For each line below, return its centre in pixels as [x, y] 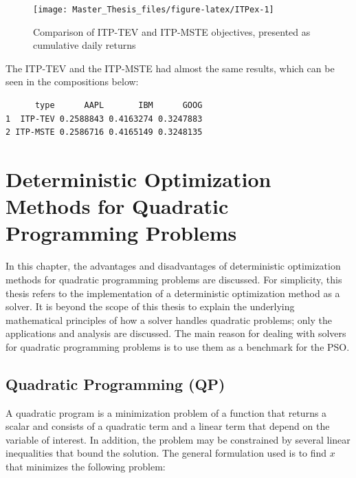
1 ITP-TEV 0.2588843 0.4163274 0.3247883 [104, 119]
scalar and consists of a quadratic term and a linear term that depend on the [168, 426]
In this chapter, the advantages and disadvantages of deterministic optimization [173, 266]
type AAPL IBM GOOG [119, 106]
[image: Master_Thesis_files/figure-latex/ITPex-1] [154, 10]
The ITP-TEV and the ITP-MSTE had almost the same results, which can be [170, 68]
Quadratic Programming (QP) [115, 383]
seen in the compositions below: [72, 82]
